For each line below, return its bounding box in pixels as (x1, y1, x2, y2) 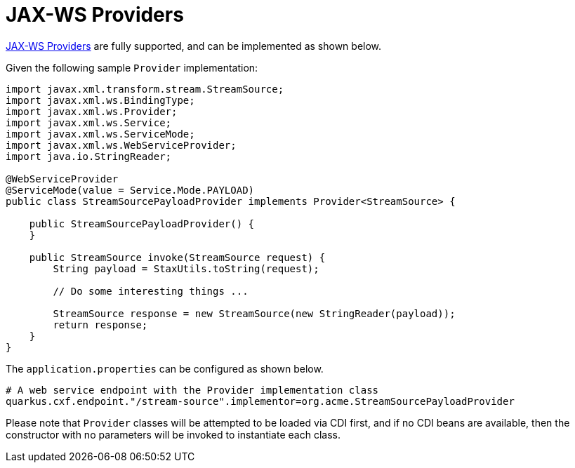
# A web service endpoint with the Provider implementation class (6, 384, 379, 396)
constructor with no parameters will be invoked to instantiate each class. (6, 428, 341, 441)
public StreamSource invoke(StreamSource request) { (29, 251, 326, 263)
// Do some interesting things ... (53, 285, 249, 297)
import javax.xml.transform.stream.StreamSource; (6, 83, 284, 95)
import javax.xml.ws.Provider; (6, 105, 178, 117)
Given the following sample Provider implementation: (6, 61, 258, 74)
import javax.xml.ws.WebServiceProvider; (6, 139, 237, 151)
